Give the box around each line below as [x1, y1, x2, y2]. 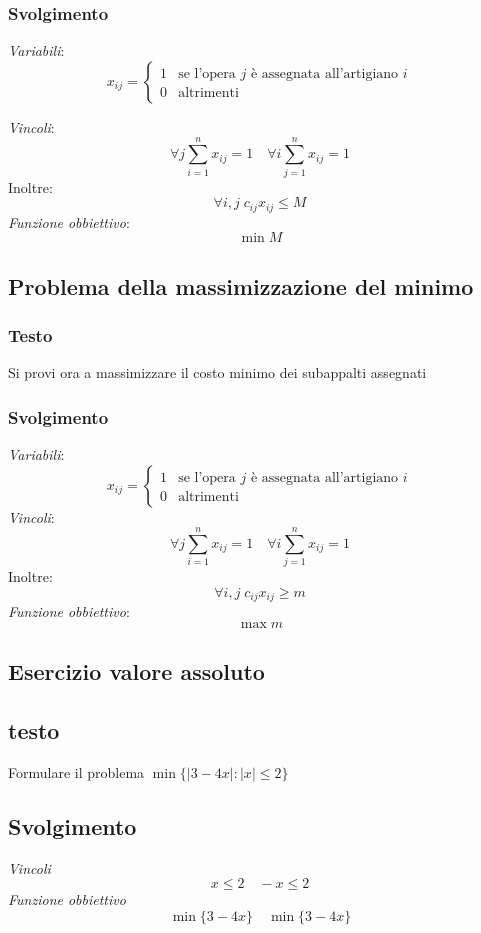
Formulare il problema [8, 761, 145, 782]
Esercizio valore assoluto [8, 656, 265, 687]
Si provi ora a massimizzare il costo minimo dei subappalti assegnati [8, 362, 427, 383]
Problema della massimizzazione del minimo [8, 270, 474, 301]
